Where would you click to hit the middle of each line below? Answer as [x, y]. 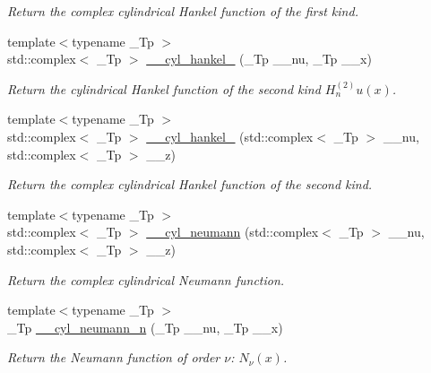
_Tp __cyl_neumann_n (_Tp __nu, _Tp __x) [145, 327]
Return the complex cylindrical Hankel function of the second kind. [190, 184]
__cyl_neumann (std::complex [233, 232]
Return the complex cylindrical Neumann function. [146, 279]
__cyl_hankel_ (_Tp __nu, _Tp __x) [259, 59]
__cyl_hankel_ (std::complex [230, 136]
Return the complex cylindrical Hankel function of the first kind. [183, 11]
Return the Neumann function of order [114, 357]
